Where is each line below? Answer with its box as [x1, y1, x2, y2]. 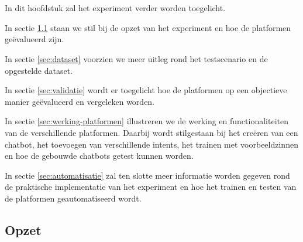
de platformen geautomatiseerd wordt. [5, 192, 142, 204]
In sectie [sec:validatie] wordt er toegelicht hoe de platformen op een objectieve [5, 84, 287, 96]
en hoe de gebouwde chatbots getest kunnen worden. [5, 149, 194, 162]
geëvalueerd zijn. [5, 33, 64, 45]
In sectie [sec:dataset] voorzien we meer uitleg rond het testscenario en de [5, 52, 268, 64]
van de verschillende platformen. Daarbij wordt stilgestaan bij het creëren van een [5, 126, 298, 138]
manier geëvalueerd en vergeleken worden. [5, 95, 155, 107]
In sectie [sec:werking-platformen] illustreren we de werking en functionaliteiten [5, 115, 288, 127]
